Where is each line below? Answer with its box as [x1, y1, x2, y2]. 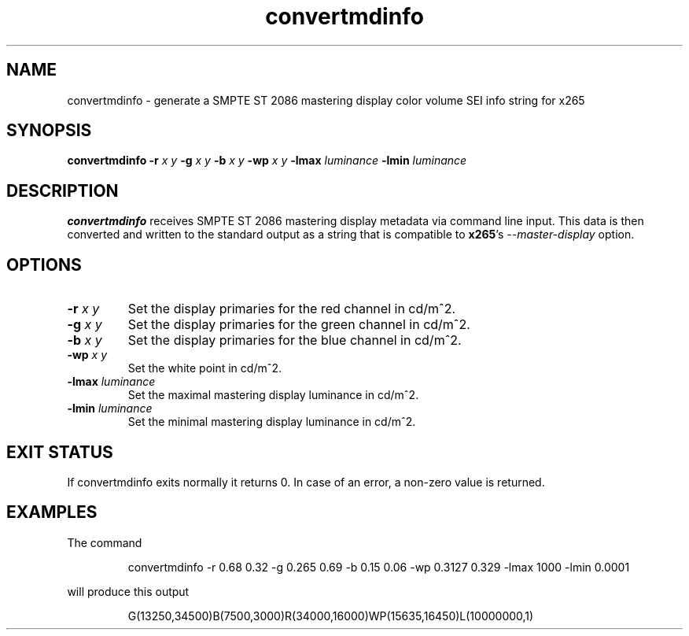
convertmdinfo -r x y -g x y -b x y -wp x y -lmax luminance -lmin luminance [67, 153, 467, 168]
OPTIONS [6, 254, 82, 275]
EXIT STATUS [6, 442, 113, 462]
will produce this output [67, 584, 190, 598]
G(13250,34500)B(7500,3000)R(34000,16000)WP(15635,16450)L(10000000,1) [127, 608, 534, 623]
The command [67, 535, 142, 549]
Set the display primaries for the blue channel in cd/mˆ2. [127, 332, 462, 349]
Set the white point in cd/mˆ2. [127, 361, 282, 375]
